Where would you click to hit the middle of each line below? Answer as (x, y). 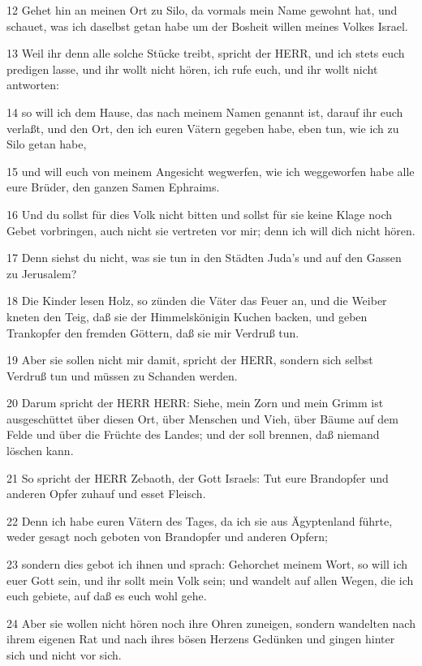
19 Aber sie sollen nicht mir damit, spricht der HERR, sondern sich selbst (190, 360)
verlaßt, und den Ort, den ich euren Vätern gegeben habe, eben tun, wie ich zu (203, 128)
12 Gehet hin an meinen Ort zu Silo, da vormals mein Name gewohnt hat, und (202, 10)
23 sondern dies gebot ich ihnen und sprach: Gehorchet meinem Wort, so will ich (207, 564)
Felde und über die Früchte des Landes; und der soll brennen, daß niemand (193, 434)
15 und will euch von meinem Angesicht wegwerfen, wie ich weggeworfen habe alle (211, 171)
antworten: (33, 85)
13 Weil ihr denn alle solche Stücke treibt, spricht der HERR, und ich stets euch (206, 53)
